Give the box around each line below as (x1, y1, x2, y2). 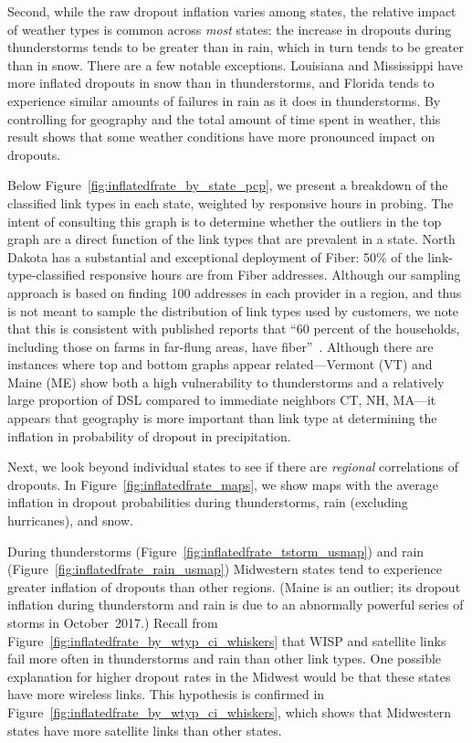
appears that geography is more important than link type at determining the (7, 409, 437, 428)
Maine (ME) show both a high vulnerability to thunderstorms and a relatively (7, 372, 445, 391)
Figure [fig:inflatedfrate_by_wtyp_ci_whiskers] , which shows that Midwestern (7, 702, 452, 721)
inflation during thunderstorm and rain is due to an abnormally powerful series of (7, 595, 464, 614)
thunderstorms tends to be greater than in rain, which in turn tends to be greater (7, 37, 464, 57)
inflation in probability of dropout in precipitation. (7, 426, 291, 445)
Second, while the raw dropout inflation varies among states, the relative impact (7, 2, 456, 20)
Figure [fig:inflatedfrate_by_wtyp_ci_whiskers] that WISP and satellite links (7, 631, 446, 650)
